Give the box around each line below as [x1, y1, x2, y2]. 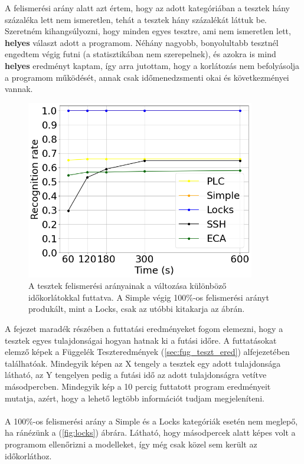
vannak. [5, 83, 33, 95]
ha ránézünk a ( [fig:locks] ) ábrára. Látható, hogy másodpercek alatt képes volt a [5, 426, 296, 439]
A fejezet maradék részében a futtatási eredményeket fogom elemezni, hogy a [5, 323, 283, 335]
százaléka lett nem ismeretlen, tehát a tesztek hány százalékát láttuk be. [5, 13, 267, 25]
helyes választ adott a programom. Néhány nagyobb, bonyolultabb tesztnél [5, 36, 279, 48]
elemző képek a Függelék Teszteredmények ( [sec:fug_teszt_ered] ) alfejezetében [5, 345, 290, 358]
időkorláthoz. [5, 449, 52, 462]
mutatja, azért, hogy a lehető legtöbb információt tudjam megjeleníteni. [5, 391, 264, 404]
